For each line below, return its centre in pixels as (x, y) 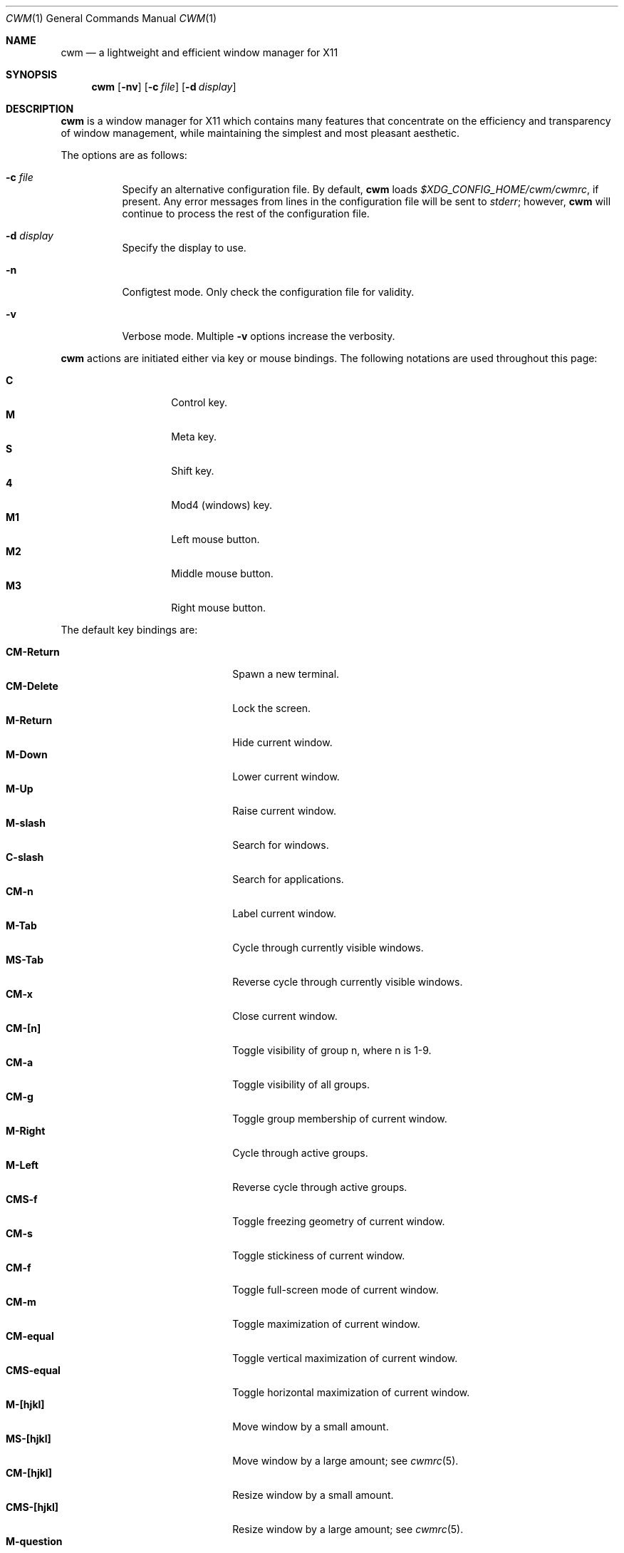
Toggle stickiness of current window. (319, 1255)
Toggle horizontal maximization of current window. (351, 1392)
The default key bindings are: (129, 630)
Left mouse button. (215, 539)
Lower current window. (286, 776)
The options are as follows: (124, 155)
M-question (34, 1541)
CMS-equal (33, 1370)
